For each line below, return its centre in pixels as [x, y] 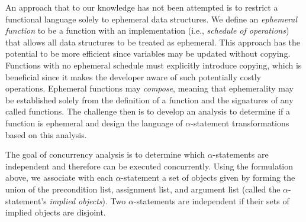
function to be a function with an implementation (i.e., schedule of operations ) [147, 30]
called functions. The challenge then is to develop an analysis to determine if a [148, 111]
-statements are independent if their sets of [211, 200]
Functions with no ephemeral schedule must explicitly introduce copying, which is [154, 65]
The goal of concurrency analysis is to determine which [105, 154]
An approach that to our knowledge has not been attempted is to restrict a [142, 7]
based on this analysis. [46, 134]
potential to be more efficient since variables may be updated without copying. [148, 53]
